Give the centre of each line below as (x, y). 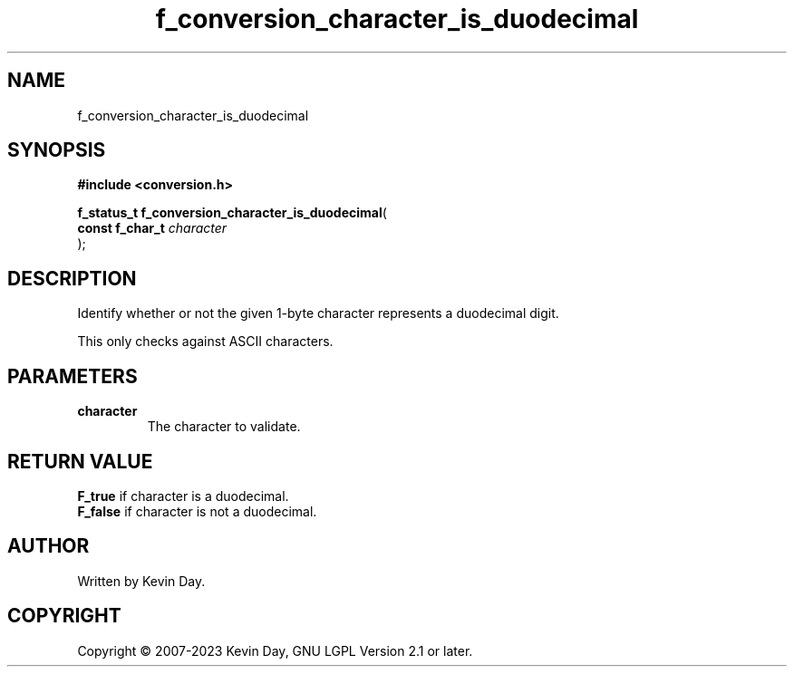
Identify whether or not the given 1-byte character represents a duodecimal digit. (318, 313)
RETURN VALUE (80, 461)
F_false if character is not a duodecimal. (197, 511)
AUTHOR (48, 546)
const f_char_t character (152, 228)
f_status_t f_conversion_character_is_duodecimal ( (232, 213)
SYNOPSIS (57, 150)
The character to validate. (224, 427)
